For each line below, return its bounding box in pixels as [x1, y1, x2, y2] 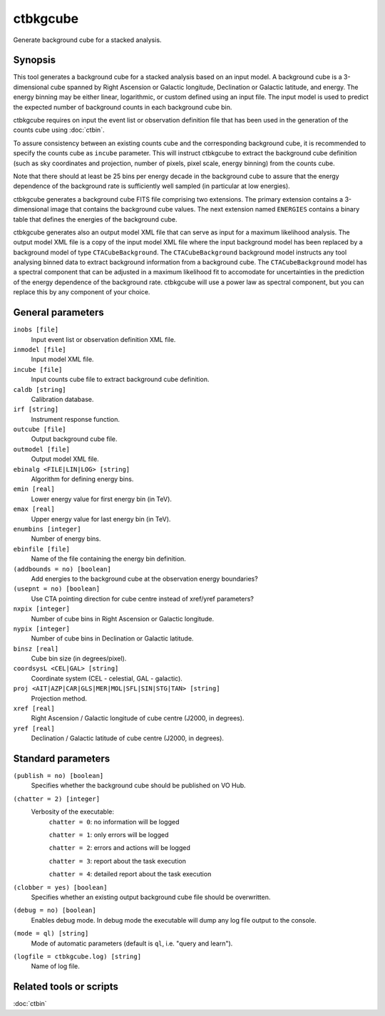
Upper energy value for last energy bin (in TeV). [31, 514, 171, 523]
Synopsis [13, 54, 56, 66]
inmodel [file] [13, 346, 67, 353]
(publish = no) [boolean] [13, 772, 104, 780]
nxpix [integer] [13, 605, 71, 613]
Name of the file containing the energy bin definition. [31, 554, 187, 563]
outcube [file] [13, 425, 67, 434]
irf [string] [13, 405, 59, 413]
